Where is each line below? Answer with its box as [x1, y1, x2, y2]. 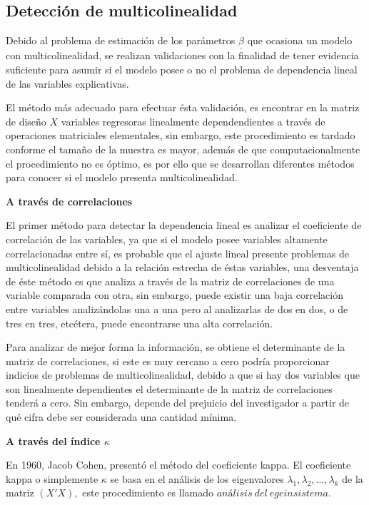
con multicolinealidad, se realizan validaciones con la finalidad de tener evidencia [6, 48, 359, 63]
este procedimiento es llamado [82, 485, 214, 500]
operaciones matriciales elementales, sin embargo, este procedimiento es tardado [6, 128, 355, 143]
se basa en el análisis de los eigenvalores [110, 471, 284, 486]
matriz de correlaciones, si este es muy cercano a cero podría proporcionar [6, 353, 330, 368]
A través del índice [6, 433, 101, 448]
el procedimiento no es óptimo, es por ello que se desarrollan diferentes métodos [6, 155, 355, 170]
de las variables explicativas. [6, 76, 129, 91]
